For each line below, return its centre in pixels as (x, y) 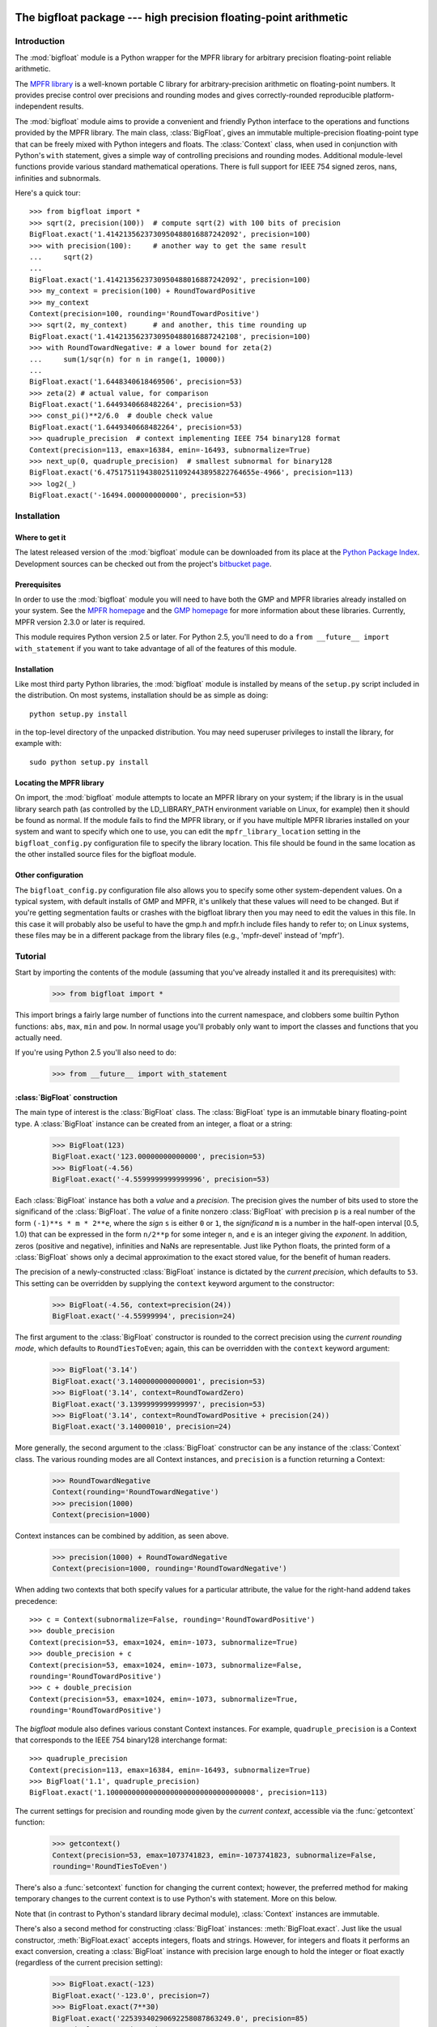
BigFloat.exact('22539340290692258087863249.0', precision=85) (180, 2018)
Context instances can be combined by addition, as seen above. (122, 1536)
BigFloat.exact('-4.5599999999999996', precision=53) (161, 1179)
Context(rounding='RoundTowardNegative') (136, 1492)
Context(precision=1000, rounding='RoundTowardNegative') (170, 1568)
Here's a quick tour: (48, 193)
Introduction (40, 41)
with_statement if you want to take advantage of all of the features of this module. (156, 648)
